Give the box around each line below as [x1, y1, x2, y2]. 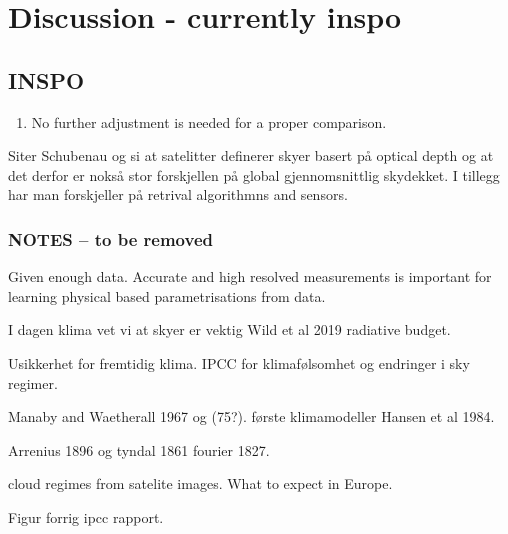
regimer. [8, 372, 58, 393]
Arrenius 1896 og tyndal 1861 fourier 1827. [8, 439, 270, 460]
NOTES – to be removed [8, 226, 213, 251]
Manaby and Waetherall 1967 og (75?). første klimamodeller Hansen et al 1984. [8, 406, 495, 427]
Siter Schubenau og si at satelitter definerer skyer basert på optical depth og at [8, 145, 494, 166]
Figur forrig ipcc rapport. [8, 506, 164, 527]
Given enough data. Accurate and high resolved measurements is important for [8, 266, 492, 287]
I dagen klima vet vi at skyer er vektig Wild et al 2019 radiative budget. [8, 319, 451, 340]
